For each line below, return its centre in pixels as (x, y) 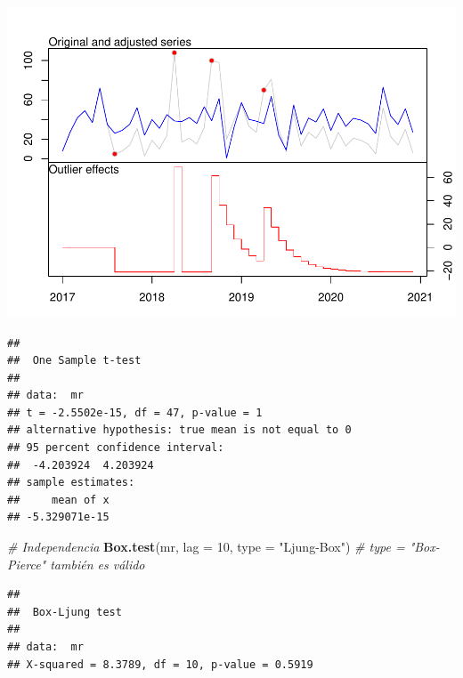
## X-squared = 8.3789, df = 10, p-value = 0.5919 (160, 664)
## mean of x (58, 500)
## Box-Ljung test (65, 612)
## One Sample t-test (74, 361)
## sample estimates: (71, 483)
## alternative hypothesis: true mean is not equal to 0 (179, 430)
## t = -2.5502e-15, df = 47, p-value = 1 (135, 412)
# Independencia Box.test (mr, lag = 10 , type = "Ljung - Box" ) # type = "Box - (223, 547)
